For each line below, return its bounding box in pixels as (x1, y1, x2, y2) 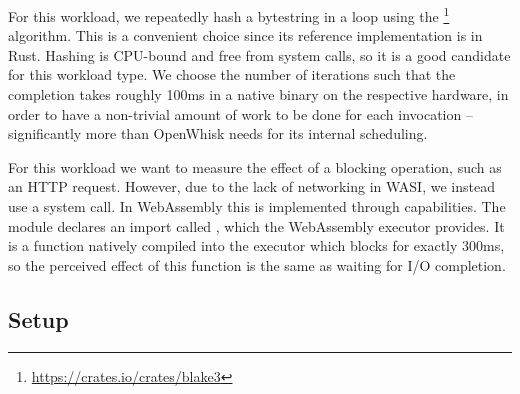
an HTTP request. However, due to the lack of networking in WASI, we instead (8, 176, 495, 197)
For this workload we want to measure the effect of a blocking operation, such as (8, 156, 502, 177)
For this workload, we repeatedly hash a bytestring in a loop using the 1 (8, 3, 450, 26)
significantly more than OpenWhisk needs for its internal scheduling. (8, 123, 428, 144)
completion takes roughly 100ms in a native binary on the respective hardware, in (8, 84, 509, 105)
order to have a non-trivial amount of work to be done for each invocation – (8, 103, 473, 124)
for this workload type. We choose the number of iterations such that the (8, 64, 456, 85)
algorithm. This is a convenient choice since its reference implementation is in (8, 25, 483, 46)
